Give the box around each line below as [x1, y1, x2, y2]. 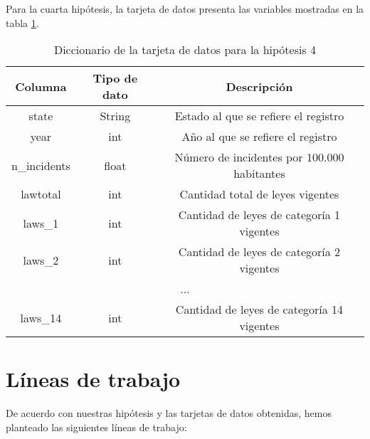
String [100, 107, 131, 125]
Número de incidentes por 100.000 [174, 149, 344, 166]
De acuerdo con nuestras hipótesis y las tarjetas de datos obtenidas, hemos [6, 406, 332, 421]
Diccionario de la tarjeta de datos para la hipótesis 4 [53, 41, 317, 58]
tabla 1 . [6, 15, 39, 30]
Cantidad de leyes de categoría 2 [178, 243, 341, 260]
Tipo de [92, 70, 138, 87]
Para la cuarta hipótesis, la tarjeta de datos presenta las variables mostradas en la [6, 1, 364, 16]
